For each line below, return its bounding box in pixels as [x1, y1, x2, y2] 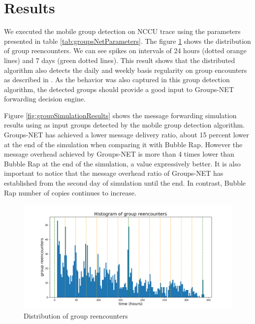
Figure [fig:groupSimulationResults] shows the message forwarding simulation [4, 110, 237, 120]
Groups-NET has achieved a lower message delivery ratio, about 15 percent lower [4, 130, 249, 140]
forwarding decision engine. [4, 94, 86, 104]
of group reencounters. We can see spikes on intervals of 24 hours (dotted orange [4, 45, 247, 56]
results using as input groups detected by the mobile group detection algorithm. [4, 120, 245, 130]
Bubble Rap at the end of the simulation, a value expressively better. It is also [4, 158, 241, 168]
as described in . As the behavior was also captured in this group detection [4, 74, 230, 85]
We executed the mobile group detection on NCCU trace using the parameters [4, 26, 241, 36]
